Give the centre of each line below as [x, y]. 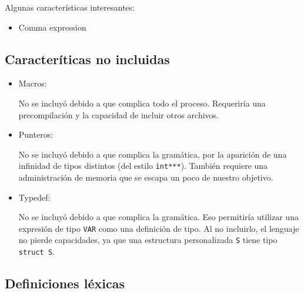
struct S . [36, 252]
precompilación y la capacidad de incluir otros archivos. [119, 114]
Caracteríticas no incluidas [87, 59]
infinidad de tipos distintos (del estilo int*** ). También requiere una [143, 166]
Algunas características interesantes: [70, 7]
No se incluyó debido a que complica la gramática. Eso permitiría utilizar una [158, 217]
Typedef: [34, 197]
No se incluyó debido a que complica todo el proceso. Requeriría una [142, 103]
